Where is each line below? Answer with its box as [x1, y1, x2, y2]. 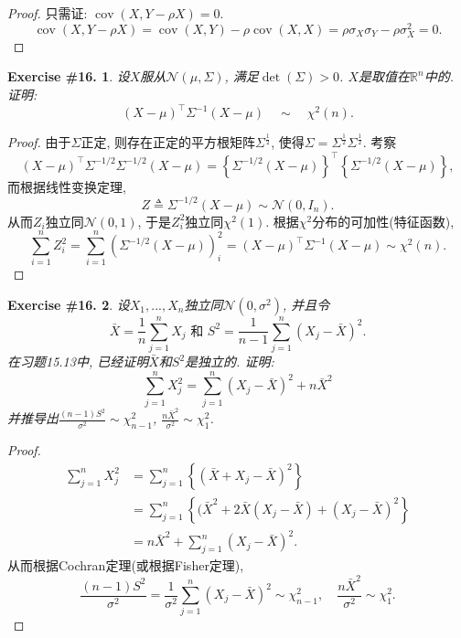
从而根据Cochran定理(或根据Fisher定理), [7, 556, 244, 575]
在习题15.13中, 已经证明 [7, 352, 149, 371]
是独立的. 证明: [185, 352, 274, 371]
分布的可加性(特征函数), [312, 211, 455, 230]
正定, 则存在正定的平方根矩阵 [80, 133, 256, 152]
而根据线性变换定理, [7, 176, 126, 196]
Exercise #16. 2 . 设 [7, 294, 130, 314]
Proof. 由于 [7, 133, 71, 152]
